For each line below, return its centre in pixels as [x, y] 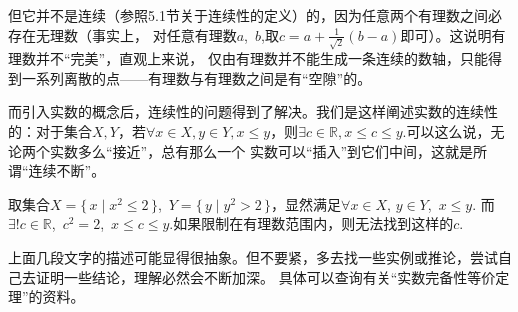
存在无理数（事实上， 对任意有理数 [122, 34]
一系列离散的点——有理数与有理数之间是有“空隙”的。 [196, 77]
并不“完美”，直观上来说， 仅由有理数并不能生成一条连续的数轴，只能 [261, 58]
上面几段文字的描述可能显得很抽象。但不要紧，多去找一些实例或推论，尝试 [253, 257]
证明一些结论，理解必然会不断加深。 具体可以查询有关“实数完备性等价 [265, 276]
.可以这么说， [446, 131]
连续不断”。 [67, 170]
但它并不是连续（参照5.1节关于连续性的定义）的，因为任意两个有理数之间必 [255, 15]
